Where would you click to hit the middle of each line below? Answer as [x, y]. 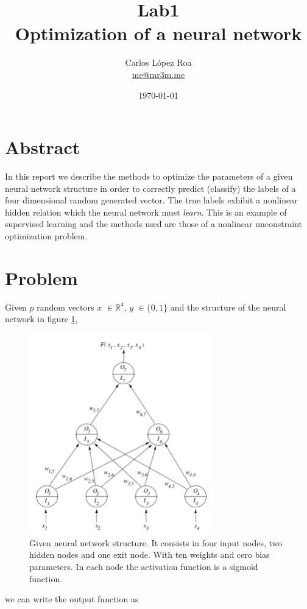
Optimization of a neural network [158, 33]
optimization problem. [46, 236]
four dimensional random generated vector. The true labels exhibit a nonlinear [151, 200]
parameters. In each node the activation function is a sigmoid [144, 566]
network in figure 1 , [41, 319]
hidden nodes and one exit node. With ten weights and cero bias [150, 554]
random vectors [65, 307]
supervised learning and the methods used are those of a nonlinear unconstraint [153, 224]
